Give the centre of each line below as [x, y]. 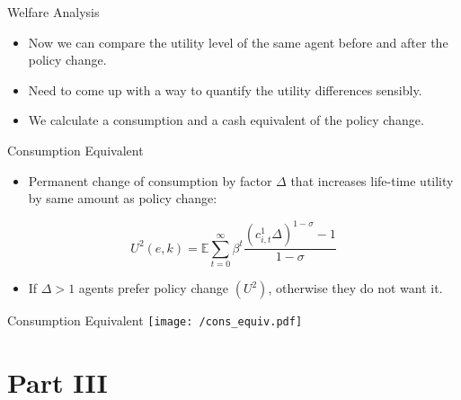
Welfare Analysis [53, 12]
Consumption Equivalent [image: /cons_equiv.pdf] [155, 320]
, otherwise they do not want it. [355, 288]
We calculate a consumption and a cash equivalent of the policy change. [226, 120]
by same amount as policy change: [123, 198]
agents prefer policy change [153, 288]
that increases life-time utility [372, 180]
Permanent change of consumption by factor [150, 180]
